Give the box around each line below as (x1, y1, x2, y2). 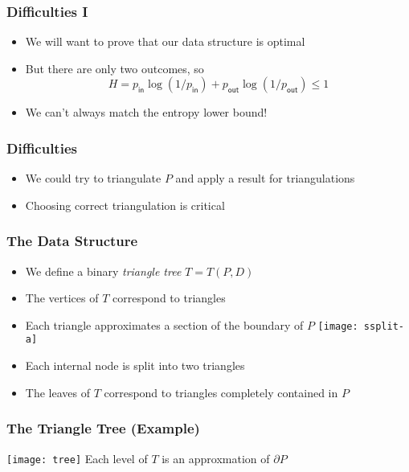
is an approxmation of (162, 449, 270, 466)
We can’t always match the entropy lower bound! (25, 104, 268, 121)
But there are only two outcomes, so (25, 60, 204, 76)
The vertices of (25, 289, 99, 306)
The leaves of (25, 384, 90, 400)
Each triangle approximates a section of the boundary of (25, 316, 304, 333)
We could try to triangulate (25, 170, 162, 187)
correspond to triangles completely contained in (104, 384, 338, 400)
